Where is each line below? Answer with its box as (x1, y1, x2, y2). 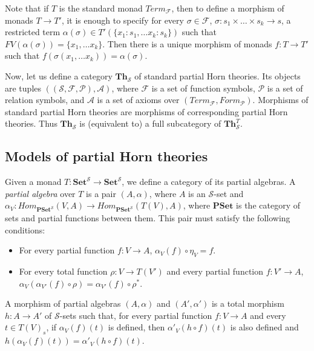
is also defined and (230, 321, 299, 333)
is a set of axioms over (97, 93, 180, 106)
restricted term (5, 25, 61, 38)
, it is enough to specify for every (61, 13, 184, 26)
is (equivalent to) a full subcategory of (79, 117, 221, 130)
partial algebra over (5, 187, 76, 199)
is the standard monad (59, 2, 143, 14)
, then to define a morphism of (171, 2, 284, 14)
